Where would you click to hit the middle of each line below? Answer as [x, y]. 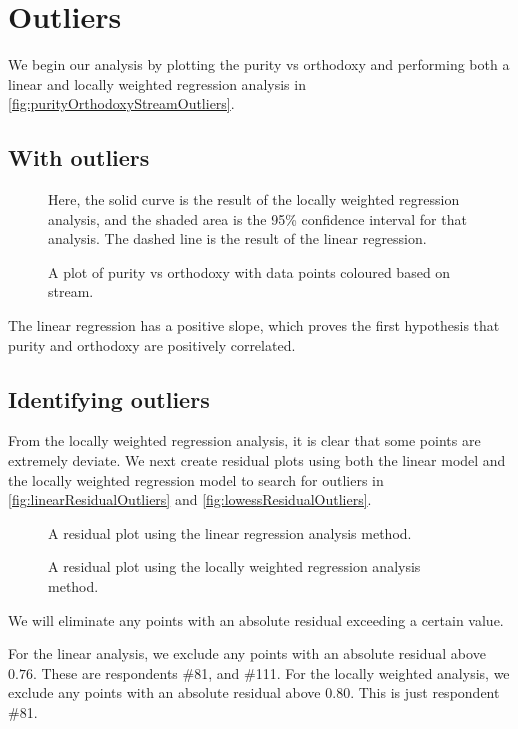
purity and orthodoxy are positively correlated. [152, 344]
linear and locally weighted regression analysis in [157, 83]
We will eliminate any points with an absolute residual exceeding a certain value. [256, 619]
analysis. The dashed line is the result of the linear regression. [237, 238]
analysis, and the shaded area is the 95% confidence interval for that [257, 218]
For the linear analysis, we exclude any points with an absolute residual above [247, 653]
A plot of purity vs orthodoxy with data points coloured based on [249, 271]
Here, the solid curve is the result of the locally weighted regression [254, 199]
